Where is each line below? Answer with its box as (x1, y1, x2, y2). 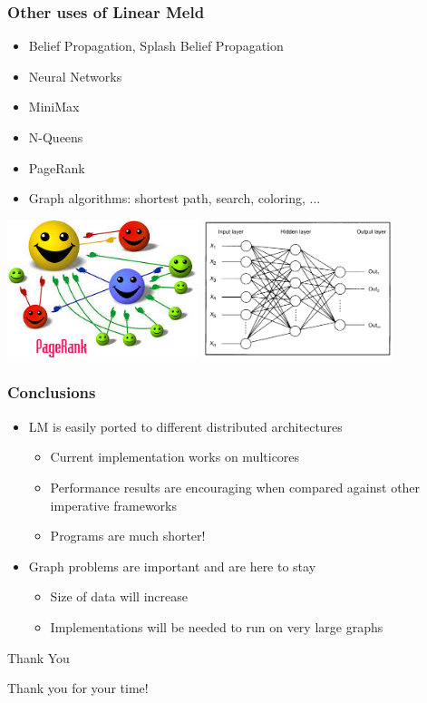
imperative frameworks (50, 495, 178, 514)
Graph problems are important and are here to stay (28, 556, 316, 575)
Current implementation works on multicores (50, 447, 300, 466)
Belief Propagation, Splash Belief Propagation (28, 36, 284, 55)
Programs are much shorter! (50, 526, 206, 545)
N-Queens (28, 128, 83, 146)
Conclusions (7, 381, 96, 404)
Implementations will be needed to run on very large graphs (50, 617, 383, 636)
